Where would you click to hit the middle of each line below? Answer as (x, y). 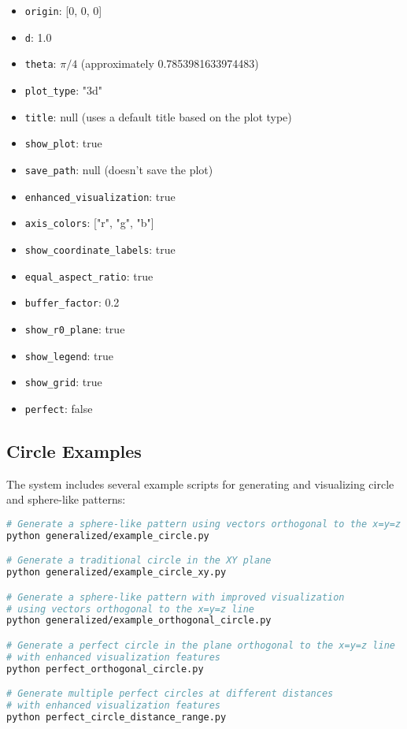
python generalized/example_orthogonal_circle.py (139, 621)
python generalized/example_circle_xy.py (117, 573)
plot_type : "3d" (64, 89)
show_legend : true (69, 355)
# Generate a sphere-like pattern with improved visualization (176, 597)
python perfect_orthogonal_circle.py (105, 669)
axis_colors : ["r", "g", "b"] (89, 223)
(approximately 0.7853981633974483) (170, 63)
